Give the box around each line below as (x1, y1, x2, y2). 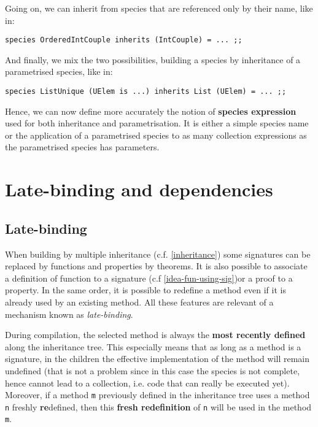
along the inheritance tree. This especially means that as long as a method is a (5, 340, 301, 353)
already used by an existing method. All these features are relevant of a (5, 296, 274, 309)
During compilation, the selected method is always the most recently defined (5, 328, 306, 341)
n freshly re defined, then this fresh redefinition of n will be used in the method (5, 400, 312, 413)
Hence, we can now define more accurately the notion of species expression (5, 104, 297, 117)
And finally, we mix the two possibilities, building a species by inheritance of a (5, 53, 301, 66)
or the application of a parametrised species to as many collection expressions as (5, 128, 307, 141)
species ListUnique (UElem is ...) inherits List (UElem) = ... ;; (5, 87, 287, 96)
